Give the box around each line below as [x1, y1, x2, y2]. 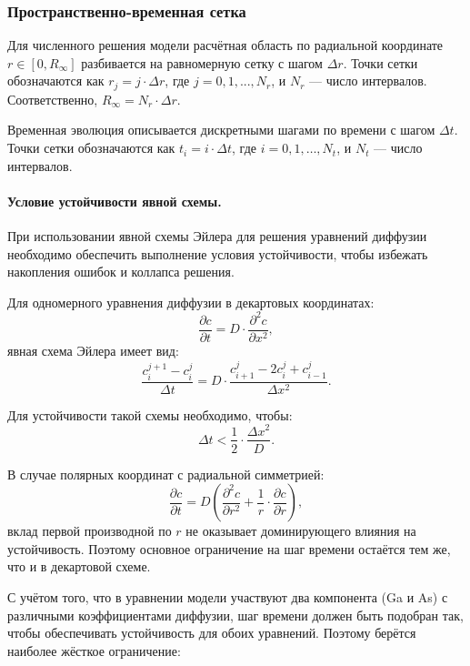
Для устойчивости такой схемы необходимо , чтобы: [7, 405, 293, 424]
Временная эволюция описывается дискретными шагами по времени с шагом [7, 120, 435, 139]
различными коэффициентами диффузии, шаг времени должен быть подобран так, [7, 605, 464, 624]
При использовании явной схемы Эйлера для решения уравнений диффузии [7, 227, 427, 246]
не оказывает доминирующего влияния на [185, 521, 416, 540]
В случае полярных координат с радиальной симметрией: [7, 464, 325, 483]
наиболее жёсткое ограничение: [7, 641, 181, 660]
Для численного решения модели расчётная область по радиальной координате [7, 35, 444, 55]
